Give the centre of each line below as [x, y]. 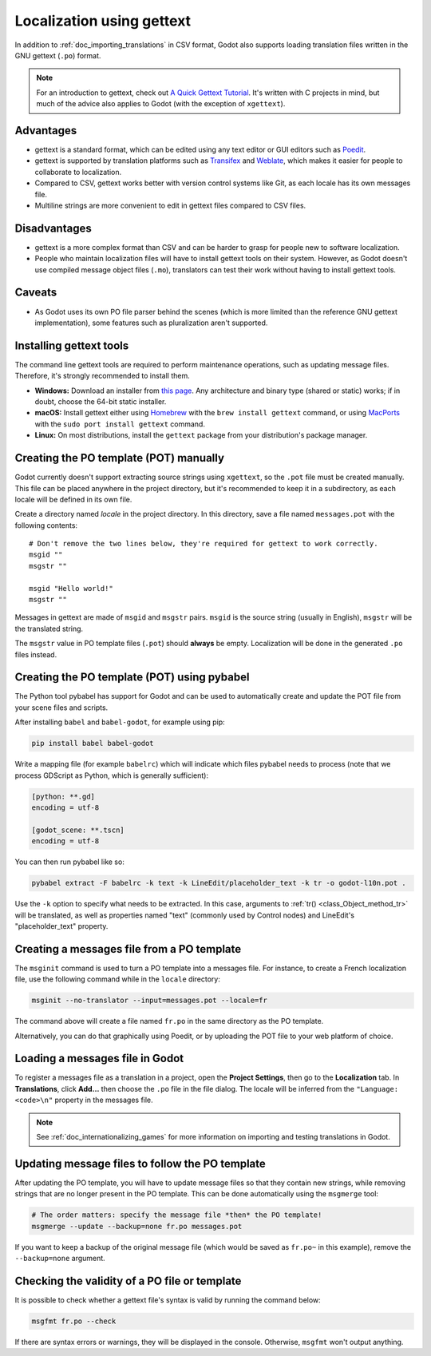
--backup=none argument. [60, 1259]
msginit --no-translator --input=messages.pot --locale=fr [149, 1001]
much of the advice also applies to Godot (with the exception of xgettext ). [161, 104]
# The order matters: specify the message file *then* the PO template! [177, 1215]
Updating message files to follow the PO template [140, 1163]
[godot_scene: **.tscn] [78, 830]
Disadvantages [53, 228]
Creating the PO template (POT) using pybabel [132, 678]
